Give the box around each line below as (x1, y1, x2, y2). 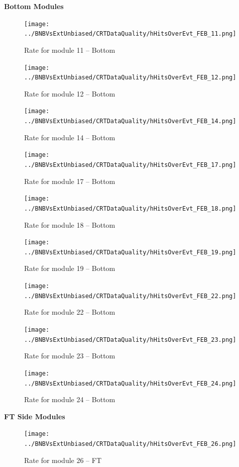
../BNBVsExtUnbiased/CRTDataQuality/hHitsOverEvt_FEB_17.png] (24, 161, 236, 168)
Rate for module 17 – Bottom (24, 175, 115, 186)
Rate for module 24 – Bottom (24, 394, 115, 405)
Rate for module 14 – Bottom (24, 132, 115, 142)
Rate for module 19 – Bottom (24, 263, 115, 273)
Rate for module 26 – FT (24, 454, 102, 465)
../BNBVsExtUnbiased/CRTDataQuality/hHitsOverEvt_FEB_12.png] (24, 74, 236, 81)
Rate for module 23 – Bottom (24, 350, 115, 361)
